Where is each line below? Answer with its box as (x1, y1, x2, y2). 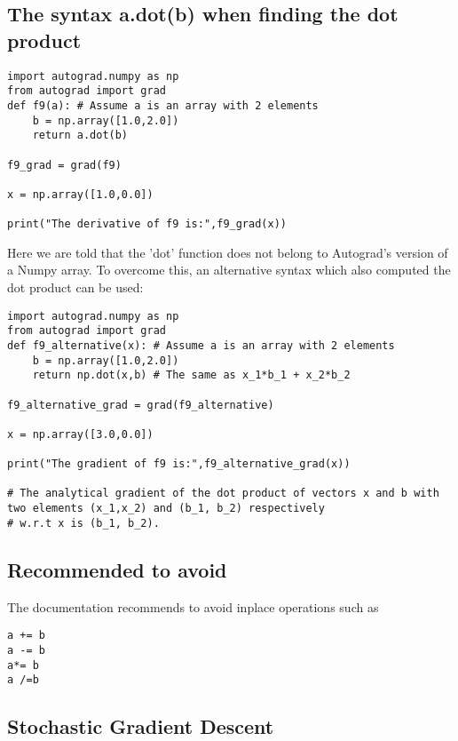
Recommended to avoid (7, 555, 227, 583)
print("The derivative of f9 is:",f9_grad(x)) (7, 218, 287, 231)
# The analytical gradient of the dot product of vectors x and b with (7, 487, 439, 500)
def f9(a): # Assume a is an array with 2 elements (7, 99, 319, 112)
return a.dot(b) (32, 129, 129, 142)
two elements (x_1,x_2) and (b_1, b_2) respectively (7, 502, 325, 515)
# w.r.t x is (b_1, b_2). (7, 516, 160, 530)
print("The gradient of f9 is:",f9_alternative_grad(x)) (7, 458, 351, 471)
